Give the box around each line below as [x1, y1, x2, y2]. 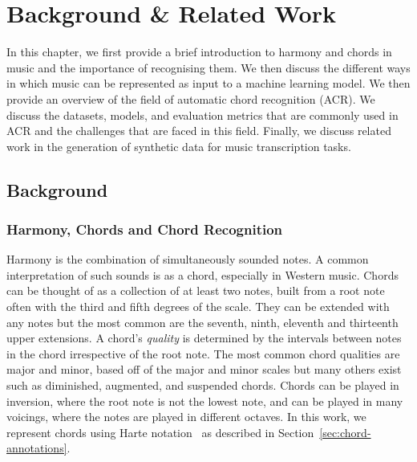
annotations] [6, 440, 67, 456]
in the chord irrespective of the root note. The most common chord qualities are [6, 345, 400, 362]
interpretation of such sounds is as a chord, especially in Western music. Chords [6, 266, 399, 283]
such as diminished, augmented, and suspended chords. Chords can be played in [6, 377, 399, 394]
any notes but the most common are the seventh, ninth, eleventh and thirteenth [6, 313, 399, 330]
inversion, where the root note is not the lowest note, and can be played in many [6, 392, 403, 409]
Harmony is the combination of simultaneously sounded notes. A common [6, 251, 369, 268]
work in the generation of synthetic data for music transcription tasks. [6, 137, 351, 154]
